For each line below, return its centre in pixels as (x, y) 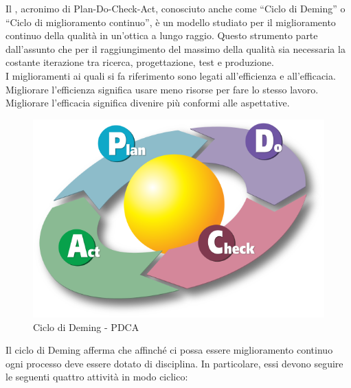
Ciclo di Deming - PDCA (86, 327)
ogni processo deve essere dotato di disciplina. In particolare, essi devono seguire (174, 363)
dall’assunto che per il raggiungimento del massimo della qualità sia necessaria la (175, 48)
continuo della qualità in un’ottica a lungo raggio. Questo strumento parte (162, 35)
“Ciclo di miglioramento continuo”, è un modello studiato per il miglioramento (171, 22)
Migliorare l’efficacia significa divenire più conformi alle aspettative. (148, 103)
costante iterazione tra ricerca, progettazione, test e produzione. (140, 62)
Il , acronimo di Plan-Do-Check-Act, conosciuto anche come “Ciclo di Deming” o (175, 8)
